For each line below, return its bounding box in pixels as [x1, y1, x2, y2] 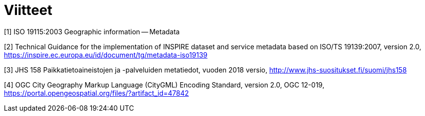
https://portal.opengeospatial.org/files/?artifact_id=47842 [4, 88, 189, 97]
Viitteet [4, 2, 53, 18]
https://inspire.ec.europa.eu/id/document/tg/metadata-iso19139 [4, 50, 208, 59]
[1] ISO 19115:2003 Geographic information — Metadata [4, 27, 180, 36]
